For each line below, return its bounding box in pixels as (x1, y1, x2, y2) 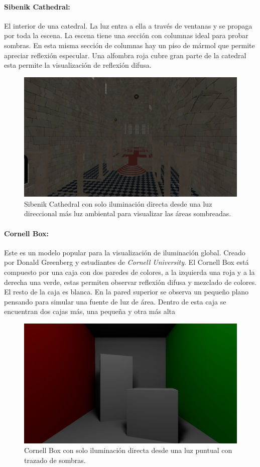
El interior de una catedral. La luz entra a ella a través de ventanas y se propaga (4, 20, 252, 31)
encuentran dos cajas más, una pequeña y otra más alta (4, 306, 176, 317)
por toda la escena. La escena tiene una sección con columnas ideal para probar (4, 30, 248, 41)
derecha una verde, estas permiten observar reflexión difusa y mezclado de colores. (4, 276, 257, 287)
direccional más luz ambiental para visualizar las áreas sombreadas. (24, 208, 231, 219)
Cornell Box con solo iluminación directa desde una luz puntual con (24, 445, 232, 455)
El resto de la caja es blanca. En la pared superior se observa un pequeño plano (4, 286, 249, 297)
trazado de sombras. (24, 454, 86, 465)
